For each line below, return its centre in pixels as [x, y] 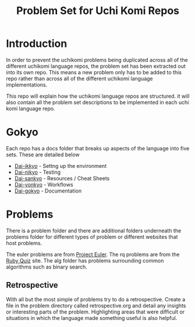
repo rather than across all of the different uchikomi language [79, 78]
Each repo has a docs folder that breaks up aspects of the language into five [98, 148]
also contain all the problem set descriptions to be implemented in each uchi [97, 102]
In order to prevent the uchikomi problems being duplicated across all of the [97, 60]
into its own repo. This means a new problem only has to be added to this [94, 72]
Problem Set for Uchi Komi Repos [98, 11]
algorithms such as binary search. [47, 267]
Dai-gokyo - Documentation [48, 191]
